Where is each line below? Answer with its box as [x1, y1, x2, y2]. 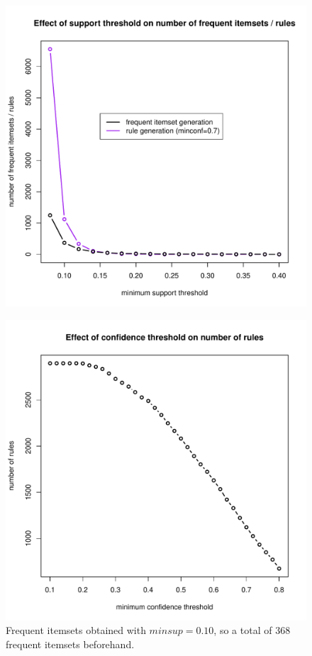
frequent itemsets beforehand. [6, 636, 135, 651]
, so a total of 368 [213, 623, 291, 638]
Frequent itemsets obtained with [6, 623, 146, 638]
